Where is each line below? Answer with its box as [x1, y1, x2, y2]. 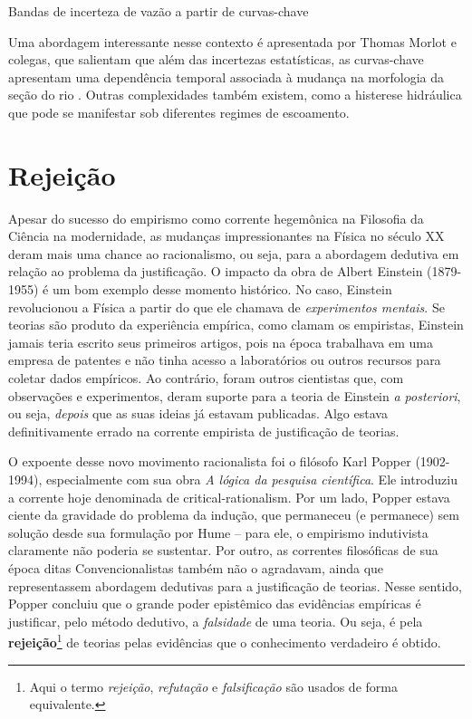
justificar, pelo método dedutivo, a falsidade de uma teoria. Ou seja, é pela [8, 611, 423, 630]
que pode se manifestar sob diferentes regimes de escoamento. [8, 102, 350, 121]
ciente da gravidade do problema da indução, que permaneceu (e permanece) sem [8, 505, 459, 524]
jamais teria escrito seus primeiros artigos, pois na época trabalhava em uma [8, 332, 433, 351]
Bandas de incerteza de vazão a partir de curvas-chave [8, 2, 309, 20]
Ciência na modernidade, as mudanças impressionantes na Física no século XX [8, 226, 445, 245]
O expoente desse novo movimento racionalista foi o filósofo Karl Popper [8, 452, 411, 471]
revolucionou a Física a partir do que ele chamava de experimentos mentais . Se [8, 297, 445, 316]
